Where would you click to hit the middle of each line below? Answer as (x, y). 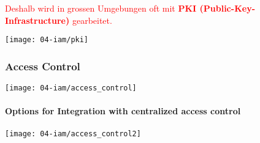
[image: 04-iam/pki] (47, 40)
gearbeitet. (92, 20)
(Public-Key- (227, 8)
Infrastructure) (37, 20)
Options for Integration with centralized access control (123, 111)
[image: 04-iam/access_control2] (73, 134)
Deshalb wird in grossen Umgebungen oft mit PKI (101, 8)
